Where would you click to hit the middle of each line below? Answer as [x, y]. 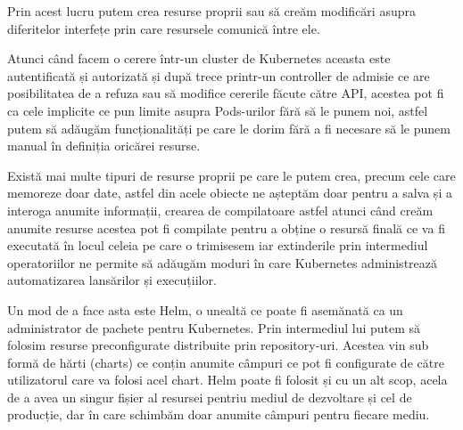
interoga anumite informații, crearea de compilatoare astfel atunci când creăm [220, 210]
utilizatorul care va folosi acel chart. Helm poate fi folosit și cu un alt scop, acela [227, 380]
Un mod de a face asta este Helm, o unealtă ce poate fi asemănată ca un [205, 309]
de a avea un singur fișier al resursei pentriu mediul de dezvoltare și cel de [210, 397]
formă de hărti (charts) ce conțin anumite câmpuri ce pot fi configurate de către [226, 362]
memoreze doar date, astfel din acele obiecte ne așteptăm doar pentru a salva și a [230, 193]
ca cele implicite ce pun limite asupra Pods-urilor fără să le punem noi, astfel [218, 110]
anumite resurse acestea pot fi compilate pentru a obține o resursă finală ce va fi [226, 227]
